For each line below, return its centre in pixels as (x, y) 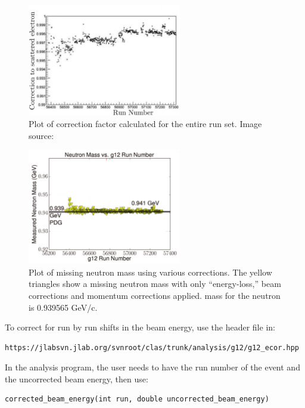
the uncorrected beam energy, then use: (77, 378)
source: (41, 135)
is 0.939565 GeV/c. (63, 307)
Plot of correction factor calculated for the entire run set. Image (145, 124)
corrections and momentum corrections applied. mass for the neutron (155, 295)
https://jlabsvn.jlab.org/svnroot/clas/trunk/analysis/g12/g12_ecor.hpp (152, 347)
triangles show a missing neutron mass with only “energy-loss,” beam (155, 284)
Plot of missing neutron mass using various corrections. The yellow (150, 272)
